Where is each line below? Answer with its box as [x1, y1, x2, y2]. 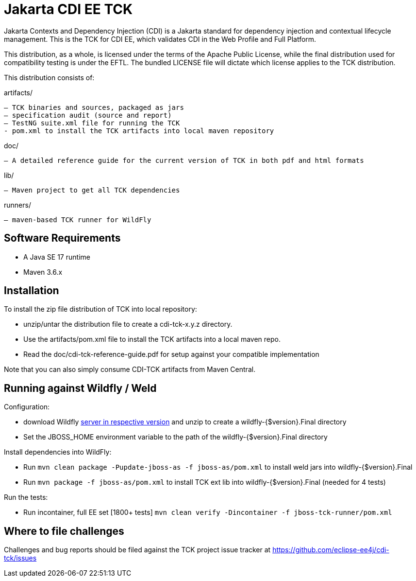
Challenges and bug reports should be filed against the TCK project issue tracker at [4, 546, 271, 554]
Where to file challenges [4, 525, 124, 537]
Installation [4, 284, 59, 297]
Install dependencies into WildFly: [4, 448, 112, 457]
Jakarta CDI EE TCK [4, 1, 133, 18]
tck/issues [4, 554, 37, 563]
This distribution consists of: [4, 73, 95, 82]
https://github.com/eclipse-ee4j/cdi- [272, 546, 389, 554]
